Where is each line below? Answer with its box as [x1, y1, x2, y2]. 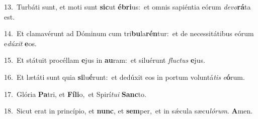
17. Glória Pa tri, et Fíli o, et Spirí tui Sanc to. [4, 88, 146, 99]
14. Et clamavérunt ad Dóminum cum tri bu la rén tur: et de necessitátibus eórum [4, 28, 254, 39]
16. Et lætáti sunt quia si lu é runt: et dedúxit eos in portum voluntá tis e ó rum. [4, 71, 245, 82]
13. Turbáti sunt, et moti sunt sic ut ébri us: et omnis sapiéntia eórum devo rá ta [4, 2, 251, 12]
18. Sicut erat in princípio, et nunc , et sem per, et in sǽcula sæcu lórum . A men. [4, 105, 253, 116]
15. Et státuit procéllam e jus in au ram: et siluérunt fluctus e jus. [4, 55, 205, 65]
